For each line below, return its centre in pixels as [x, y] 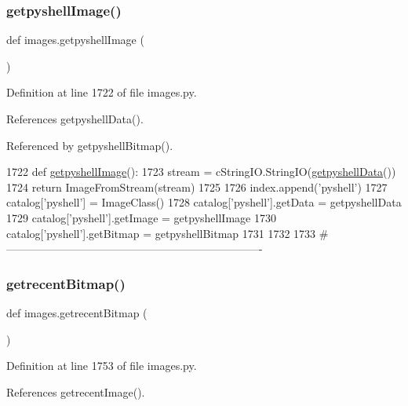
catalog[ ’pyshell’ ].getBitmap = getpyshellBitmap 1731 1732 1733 [161, 233]
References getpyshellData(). [75, 119]
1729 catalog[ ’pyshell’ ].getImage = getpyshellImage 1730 [141, 217]
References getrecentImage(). [76, 391]
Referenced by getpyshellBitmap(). [90, 145]
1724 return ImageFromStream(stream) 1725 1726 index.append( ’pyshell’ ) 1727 [197, 187]
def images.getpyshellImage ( [75, 40]
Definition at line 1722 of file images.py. [102, 92]
